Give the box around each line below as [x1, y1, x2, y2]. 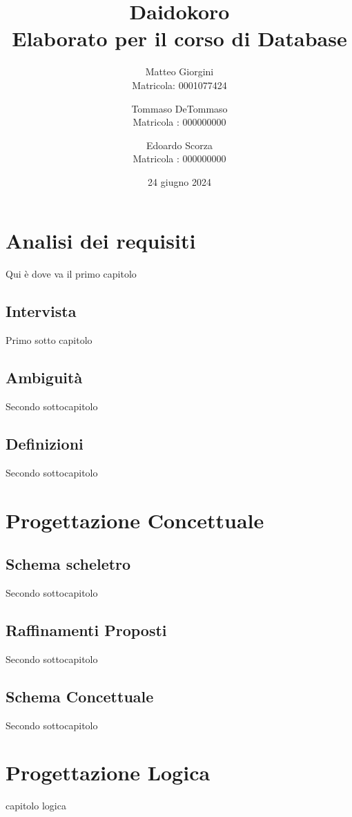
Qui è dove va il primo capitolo [6, 267, 137, 281]
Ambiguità [6, 367, 83, 388]
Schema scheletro [6, 553, 131, 575]
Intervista [6, 300, 77, 322]
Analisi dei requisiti [6, 227, 196, 255]
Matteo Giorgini [145, 64, 214, 79]
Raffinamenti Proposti [6, 619, 167, 640]
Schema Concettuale [6, 685, 154, 707]
